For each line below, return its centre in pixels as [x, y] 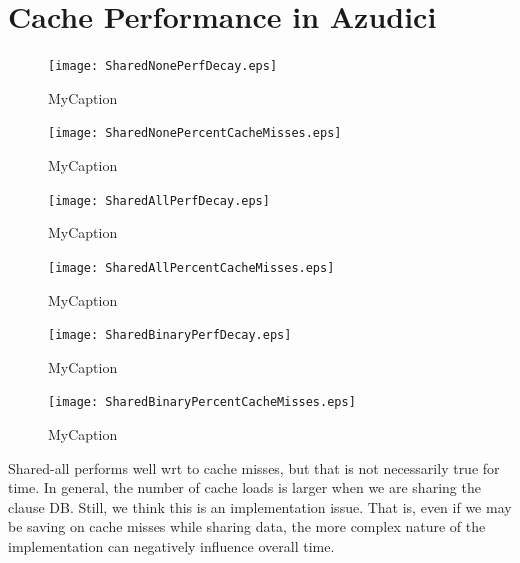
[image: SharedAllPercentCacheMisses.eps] [191, 267]
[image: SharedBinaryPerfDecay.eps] [170, 335]
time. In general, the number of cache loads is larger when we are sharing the [244, 487]
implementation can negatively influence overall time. [171, 546]
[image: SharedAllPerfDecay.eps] [159, 200]
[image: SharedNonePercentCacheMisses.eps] [195, 133]
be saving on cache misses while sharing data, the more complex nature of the [247, 526]
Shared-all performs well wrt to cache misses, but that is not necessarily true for [254, 467]
